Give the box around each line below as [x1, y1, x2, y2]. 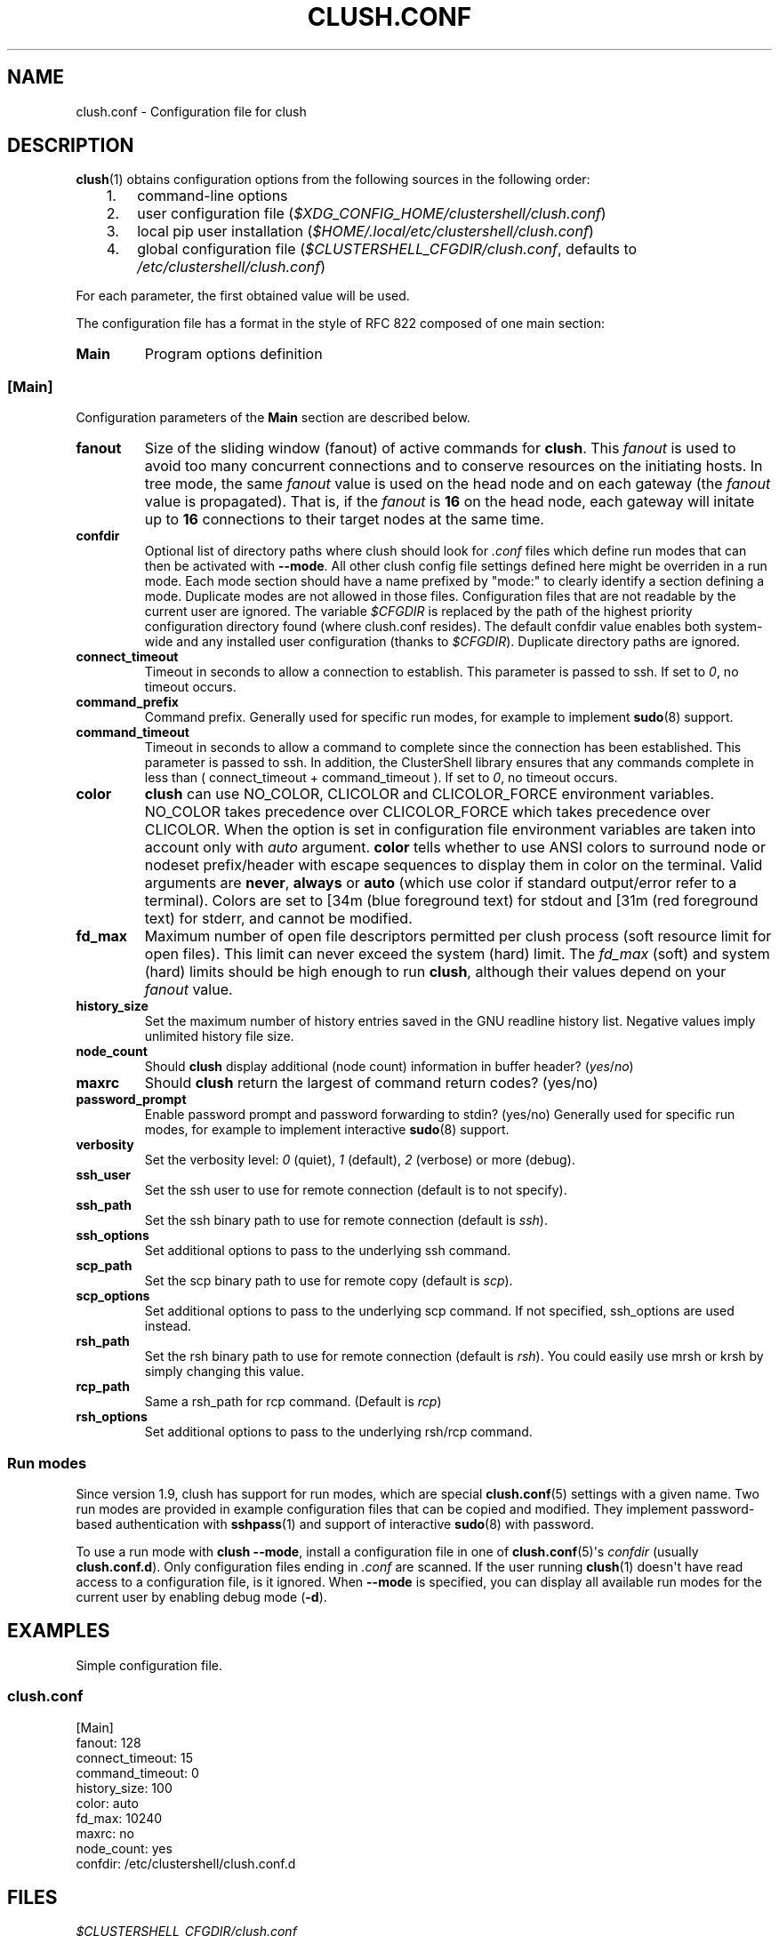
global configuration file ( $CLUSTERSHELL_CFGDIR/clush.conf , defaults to [137, 240, 638, 259]
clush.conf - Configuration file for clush [76, 103, 307, 119]
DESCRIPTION [7, 134, 134, 157]
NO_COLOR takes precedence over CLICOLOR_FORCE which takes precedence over [144, 803, 711, 821]
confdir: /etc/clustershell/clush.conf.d [76, 1855, 296, 1871]
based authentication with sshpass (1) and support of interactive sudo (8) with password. [76, 1516, 595, 1532]
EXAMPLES [7, 1620, 110, 1643]
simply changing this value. [144, 1364, 304, 1380]
